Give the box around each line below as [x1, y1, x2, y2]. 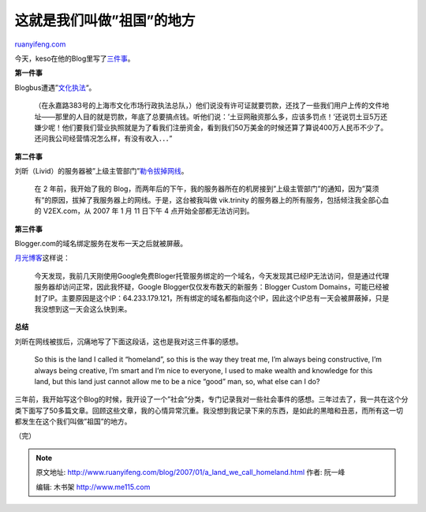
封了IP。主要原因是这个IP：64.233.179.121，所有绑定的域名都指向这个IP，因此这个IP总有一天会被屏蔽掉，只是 [34, 293, 390, 303]
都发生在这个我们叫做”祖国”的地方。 [14, 417, 132, 426]
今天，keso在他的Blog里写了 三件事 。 [14, 54, 135, 63]
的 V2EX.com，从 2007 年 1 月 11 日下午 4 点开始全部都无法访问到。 [34, 206, 254, 216]
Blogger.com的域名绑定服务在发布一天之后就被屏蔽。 [14, 239, 188, 249]
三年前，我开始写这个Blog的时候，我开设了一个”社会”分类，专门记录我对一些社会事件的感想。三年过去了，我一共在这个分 [14, 394, 409, 404]
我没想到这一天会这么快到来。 [34, 304, 132, 313]
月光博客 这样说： [14, 253, 70, 263]
